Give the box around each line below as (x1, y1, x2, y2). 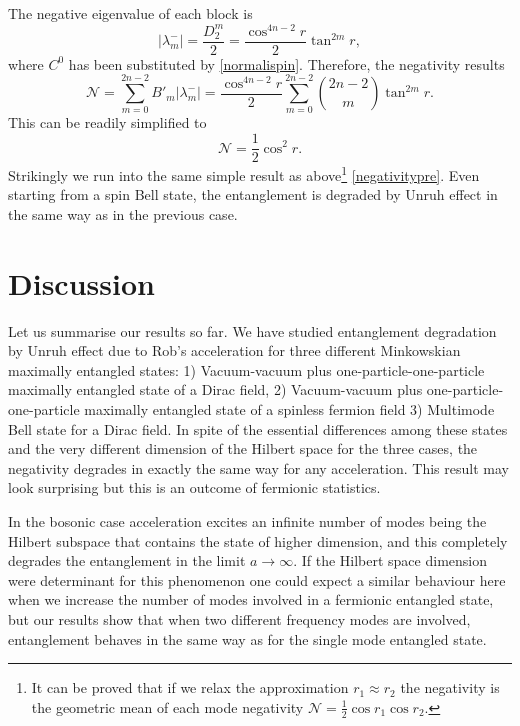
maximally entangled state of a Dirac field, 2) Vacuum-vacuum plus (8, 379, 423, 400)
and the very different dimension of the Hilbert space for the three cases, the (8, 438, 478, 459)
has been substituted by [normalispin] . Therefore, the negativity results (68, 53, 505, 74)
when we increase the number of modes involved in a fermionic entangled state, (8, 589, 494, 610)
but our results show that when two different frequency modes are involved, (8, 608, 471, 629)
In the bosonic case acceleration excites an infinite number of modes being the (8, 511, 487, 532)
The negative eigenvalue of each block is (8, 3, 253, 23)
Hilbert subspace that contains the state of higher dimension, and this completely (8, 530, 508, 551)
